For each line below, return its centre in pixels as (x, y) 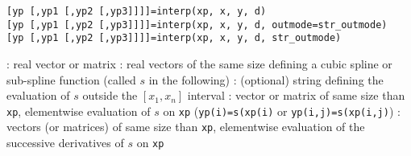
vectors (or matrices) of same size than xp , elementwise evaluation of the (186, 127)
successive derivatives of (65, 143)
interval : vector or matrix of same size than (296, 95)
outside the (110, 95)
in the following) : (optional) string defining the (266, 79)
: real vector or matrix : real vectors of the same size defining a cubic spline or (199, 63)
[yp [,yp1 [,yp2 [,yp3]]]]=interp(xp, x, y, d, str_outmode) (174, 38)
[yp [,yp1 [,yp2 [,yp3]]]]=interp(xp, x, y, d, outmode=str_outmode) (197, 25)
